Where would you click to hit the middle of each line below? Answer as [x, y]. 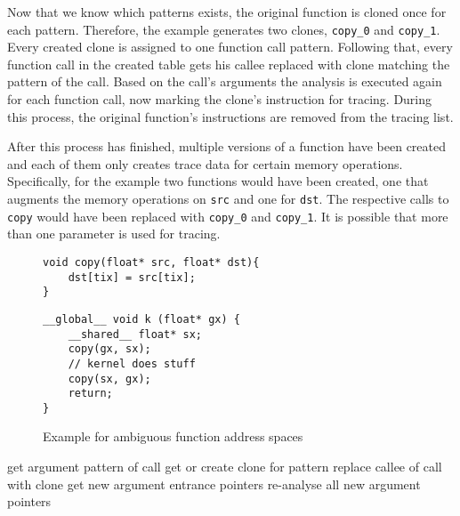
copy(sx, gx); [109, 379]
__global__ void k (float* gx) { [141, 319]
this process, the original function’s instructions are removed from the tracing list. [230, 116]
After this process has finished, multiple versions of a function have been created [227, 146]
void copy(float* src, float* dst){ [151, 262]
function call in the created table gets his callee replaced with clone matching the [229, 64]
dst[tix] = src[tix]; [132, 277]
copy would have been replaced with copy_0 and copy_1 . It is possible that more [228, 216]
